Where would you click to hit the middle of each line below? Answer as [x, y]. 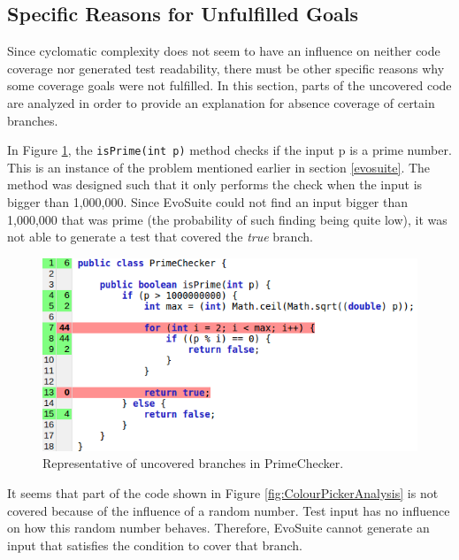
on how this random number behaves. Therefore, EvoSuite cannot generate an [218, 528]
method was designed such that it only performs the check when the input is [215, 184]
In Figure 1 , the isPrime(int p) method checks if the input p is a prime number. [229, 150]
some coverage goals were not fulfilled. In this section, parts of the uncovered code [229, 85]
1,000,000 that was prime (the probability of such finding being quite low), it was [227, 219]
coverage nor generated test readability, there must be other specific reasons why [226, 68]
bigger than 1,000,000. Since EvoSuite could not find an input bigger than [208, 202]
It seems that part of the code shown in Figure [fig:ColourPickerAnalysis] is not [223, 493]
